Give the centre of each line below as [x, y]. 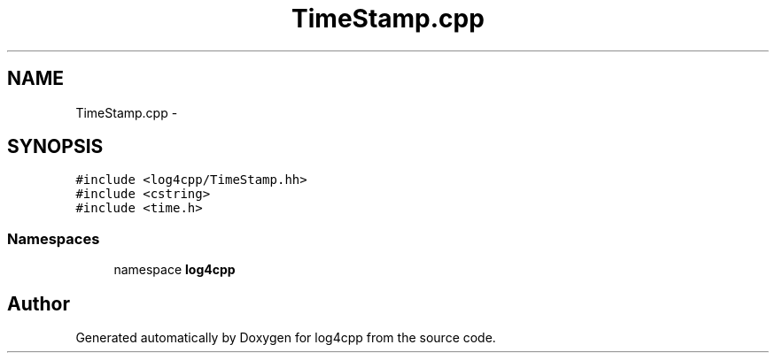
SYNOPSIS [55, 147]
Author [39, 303]
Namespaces [54, 238]
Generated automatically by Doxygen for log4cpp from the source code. [286, 338]
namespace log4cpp [175, 270]
